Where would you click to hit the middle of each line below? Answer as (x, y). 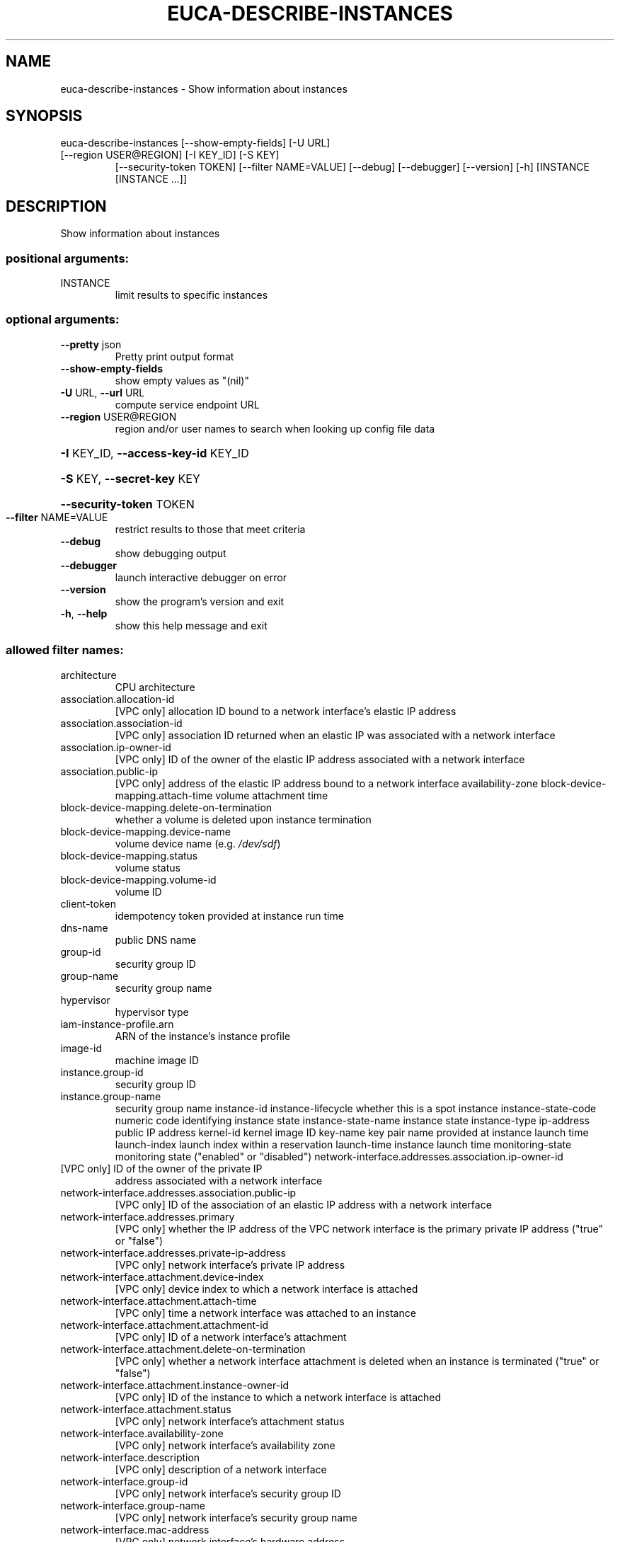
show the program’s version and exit (200, 601)
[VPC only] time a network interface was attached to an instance (265, 1313)
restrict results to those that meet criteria (210, 529)
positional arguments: (68, 258)
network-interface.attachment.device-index (162, 1277)
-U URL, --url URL (103, 392)
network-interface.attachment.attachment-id (165, 1325)
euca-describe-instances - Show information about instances (204, 88)
